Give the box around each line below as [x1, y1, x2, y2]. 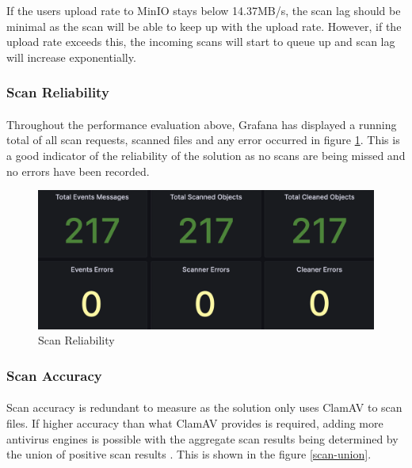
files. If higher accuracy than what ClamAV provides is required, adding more [6, 414, 383, 431]
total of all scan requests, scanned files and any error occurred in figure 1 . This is [6, 131, 400, 148]
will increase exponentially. [6, 48, 136, 65]
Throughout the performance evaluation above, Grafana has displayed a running [6, 116, 397, 132]
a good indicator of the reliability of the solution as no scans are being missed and [6, 147, 406, 163]
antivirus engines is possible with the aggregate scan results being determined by [6, 430, 399, 447]
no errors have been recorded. [6, 162, 150, 179]
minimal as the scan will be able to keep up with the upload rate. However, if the [6, 17, 402, 34]
